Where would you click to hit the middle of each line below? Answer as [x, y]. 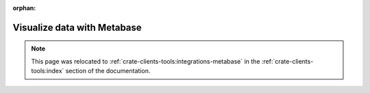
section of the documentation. [108, 71]
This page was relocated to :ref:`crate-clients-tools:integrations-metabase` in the [146, 61]
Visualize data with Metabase [77, 27]
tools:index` [48, 71]
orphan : [24, 8]
